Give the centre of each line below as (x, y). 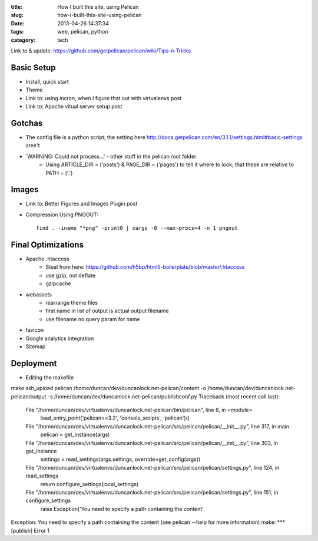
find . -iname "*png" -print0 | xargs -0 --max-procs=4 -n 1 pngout (137, 228)
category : (23, 40)
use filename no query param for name (93, 319)
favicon (35, 330)
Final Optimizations (47, 245)
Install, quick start (47, 81)
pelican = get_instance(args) (75, 435)
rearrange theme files (72, 303)
